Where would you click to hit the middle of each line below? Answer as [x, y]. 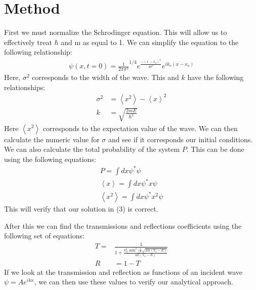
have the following [216, 77]
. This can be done [215, 149]
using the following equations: [50, 159]
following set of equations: [44, 236]
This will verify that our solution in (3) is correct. [81, 208]
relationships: [25, 87]
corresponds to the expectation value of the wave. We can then [140, 128]
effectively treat [28, 42]
